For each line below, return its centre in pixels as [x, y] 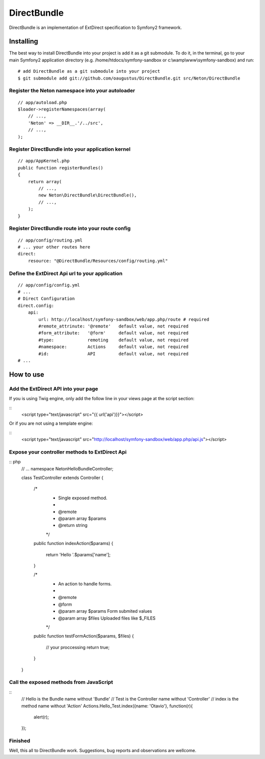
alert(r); [41, 717]
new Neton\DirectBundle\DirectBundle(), [88, 195]
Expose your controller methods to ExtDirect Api [68, 452]
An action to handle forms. [85, 584]
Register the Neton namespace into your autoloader [72, 91]
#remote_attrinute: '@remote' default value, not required [114, 326]
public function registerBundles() [61, 168]
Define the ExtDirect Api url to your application [66, 273]
